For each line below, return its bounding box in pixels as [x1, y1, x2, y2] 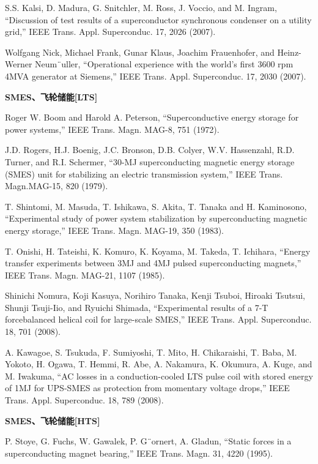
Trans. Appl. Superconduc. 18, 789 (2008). [5, 394, 164, 406]
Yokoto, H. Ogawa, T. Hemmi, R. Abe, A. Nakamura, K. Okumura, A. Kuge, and [5, 357, 312, 370]
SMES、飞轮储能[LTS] [5, 90, 98, 103]
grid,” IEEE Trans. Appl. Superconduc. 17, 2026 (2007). [5, 25, 216, 38]
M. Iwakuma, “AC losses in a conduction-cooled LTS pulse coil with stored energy [5, 369, 313, 382]
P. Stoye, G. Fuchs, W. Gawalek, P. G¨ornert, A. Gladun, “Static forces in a [5, 435, 292, 447]
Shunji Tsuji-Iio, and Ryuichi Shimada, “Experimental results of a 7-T [5, 301, 268, 313]
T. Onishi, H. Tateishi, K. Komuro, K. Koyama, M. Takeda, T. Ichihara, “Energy [5, 244, 311, 257]
